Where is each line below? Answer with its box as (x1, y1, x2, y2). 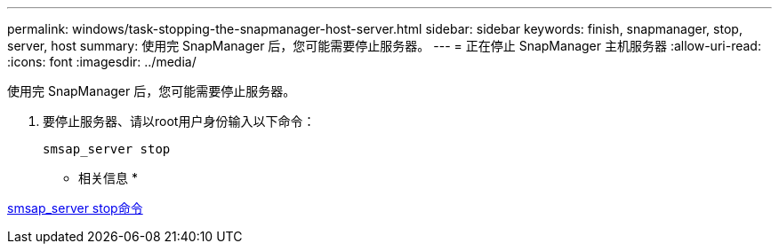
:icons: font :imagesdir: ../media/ (7, 54, 197, 69)
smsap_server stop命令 (7, 200, 143, 216)
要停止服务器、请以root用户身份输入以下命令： (43, 114, 316, 129)
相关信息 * (78, 170, 138, 185)
